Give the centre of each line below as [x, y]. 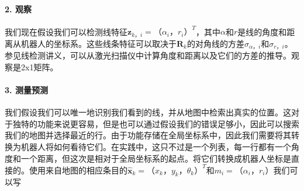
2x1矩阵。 [39, 66]
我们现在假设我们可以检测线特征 [66, 31]
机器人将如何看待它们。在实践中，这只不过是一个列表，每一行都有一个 [156, 146]
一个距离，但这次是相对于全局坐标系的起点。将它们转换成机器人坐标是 [156, 158]
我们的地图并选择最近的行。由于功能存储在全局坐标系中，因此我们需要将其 [148, 135]
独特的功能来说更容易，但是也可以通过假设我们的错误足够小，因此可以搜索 [156, 123]
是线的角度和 [262, 31]
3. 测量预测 [26, 89]
